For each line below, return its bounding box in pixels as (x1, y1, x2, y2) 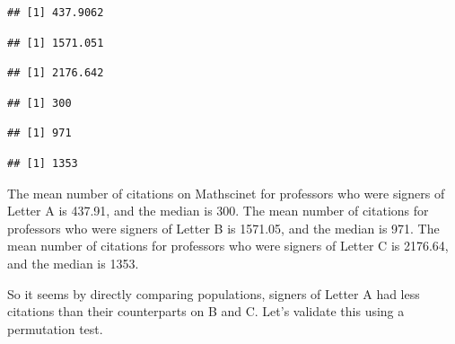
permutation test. (7, 319, 103, 338)
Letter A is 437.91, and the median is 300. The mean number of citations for (7, 201, 429, 220)
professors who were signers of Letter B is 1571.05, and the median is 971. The (7, 218, 440, 237)
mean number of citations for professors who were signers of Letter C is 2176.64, (7, 236, 449, 255)
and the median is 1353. (7, 253, 139, 272)
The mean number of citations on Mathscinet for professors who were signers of (7, 183, 445, 202)
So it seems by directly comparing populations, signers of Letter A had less (7, 284, 420, 303)
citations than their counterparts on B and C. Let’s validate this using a (7, 302, 405, 321)
